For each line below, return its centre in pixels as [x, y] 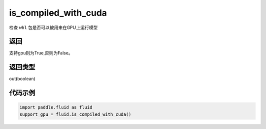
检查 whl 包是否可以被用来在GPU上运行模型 [53, 27]
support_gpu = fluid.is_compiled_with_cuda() [75, 114]
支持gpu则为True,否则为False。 [41, 53]
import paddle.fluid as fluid [56, 107]
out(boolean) [22, 79]
